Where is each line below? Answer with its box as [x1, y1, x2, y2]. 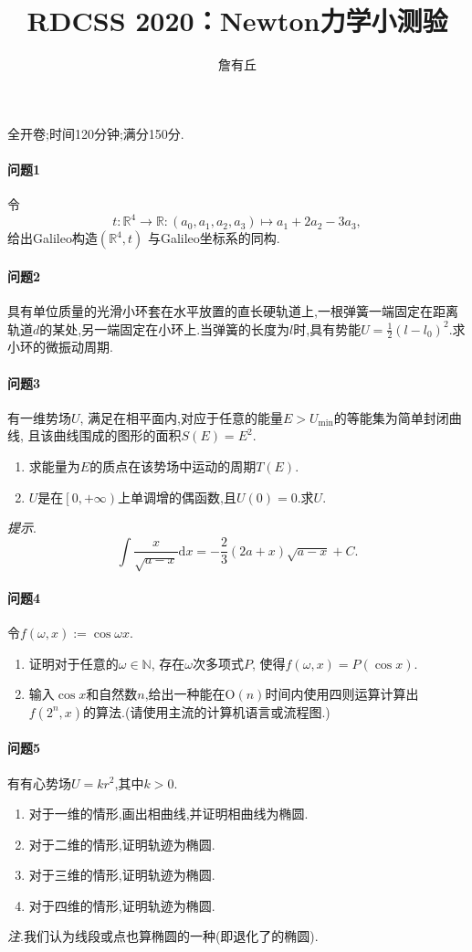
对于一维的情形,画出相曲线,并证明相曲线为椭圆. [28, 804, 309, 823]
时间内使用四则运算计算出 [265, 684, 419, 703]
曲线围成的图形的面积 [53, 426, 182, 445]
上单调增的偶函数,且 [118, 487, 236, 506]
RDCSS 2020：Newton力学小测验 [26, 2, 448, 39]
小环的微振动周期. [7, 337, 113, 356]
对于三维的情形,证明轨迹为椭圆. [28, 865, 215, 884]
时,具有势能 [293, 319, 362, 338]
